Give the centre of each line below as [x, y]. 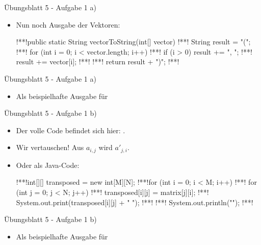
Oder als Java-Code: [48, 165]
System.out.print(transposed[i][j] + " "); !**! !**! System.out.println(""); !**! [135, 202]
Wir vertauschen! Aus [50, 147]
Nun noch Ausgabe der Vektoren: [68, 24]
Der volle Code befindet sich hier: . [71, 130]
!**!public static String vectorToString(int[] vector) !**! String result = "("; [133, 42]
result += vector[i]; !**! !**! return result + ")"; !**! [98, 62]
